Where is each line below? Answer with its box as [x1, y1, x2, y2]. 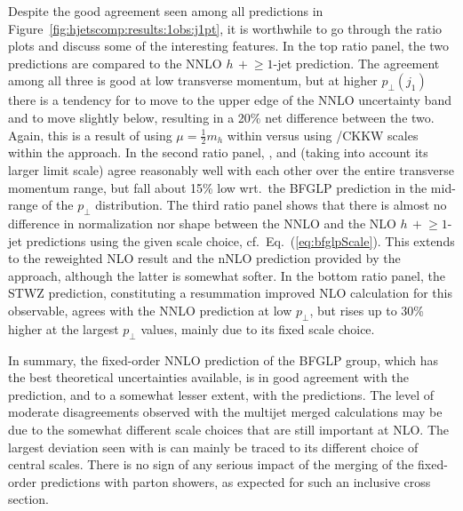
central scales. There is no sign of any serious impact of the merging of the [8, 455, 414, 474]
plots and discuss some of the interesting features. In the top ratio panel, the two [8, 36, 450, 55]
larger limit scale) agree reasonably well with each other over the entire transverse [8, 160, 454, 179]
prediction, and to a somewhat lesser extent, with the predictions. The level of [8, 385, 435, 403]
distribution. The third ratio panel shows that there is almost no [95, 196, 447, 214]
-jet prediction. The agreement [273, 53, 440, 72]
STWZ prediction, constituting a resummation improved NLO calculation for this [8, 283, 452, 302]
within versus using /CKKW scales [227, 125, 419, 144]
